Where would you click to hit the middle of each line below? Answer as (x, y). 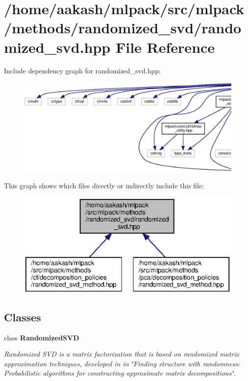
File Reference (165, 47)
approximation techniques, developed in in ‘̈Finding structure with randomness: (122, 363)
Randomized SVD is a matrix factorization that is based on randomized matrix (122, 354)
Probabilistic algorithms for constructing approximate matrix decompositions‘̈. (120, 373)
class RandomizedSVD (42, 337)
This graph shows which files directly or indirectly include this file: (104, 185)
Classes (23, 317)
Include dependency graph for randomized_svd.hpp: (82, 70)
